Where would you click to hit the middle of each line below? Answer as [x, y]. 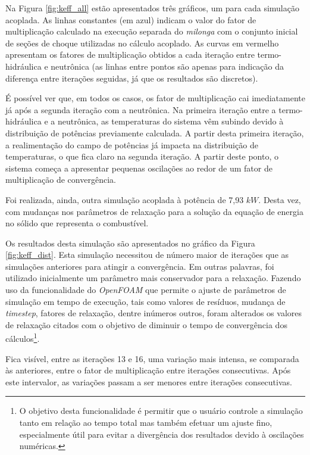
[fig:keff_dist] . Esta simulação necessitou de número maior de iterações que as [147, 255]
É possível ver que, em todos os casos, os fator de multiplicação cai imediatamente [155, 98]
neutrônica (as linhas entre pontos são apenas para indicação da [167, 66]
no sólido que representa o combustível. [77, 223]
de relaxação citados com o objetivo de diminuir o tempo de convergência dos [146, 324]
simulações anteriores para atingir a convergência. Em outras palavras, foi [140, 266]
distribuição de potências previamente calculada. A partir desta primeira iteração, [155, 133]
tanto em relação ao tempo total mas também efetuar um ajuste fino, [146, 423]
